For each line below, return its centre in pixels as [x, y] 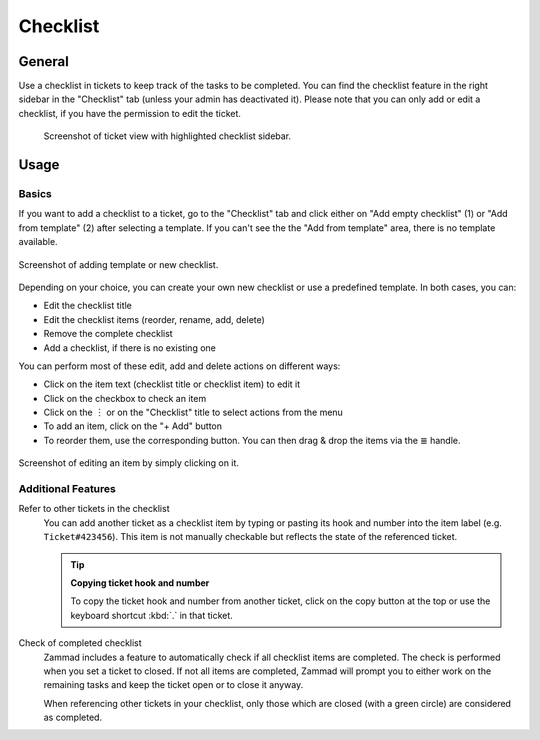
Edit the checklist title [87, 306]
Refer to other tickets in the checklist [94, 509]
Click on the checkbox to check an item [125, 398]
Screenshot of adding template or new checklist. [118, 264]
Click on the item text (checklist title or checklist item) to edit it [172, 384]
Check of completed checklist [80, 643]
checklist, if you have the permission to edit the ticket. [130, 113]
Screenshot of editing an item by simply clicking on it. [129, 463]
